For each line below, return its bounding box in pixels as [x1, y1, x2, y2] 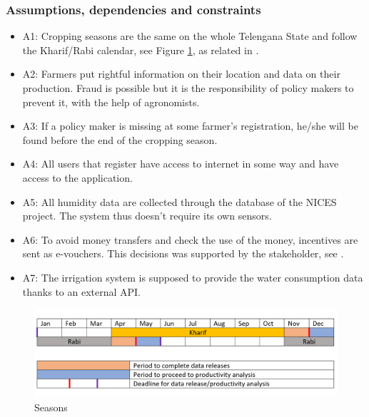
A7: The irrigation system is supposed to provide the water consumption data [22, 269, 363, 284]
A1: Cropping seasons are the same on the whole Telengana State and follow [22, 29, 358, 43]
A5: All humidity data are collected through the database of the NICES [22, 194, 337, 209]
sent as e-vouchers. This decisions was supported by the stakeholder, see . [22, 246, 344, 261]
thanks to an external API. [22, 284, 141, 299]
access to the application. [22, 170, 133, 185]
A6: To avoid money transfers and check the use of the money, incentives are [22, 232, 358, 247]
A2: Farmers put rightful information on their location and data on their [22, 66, 340, 81]
